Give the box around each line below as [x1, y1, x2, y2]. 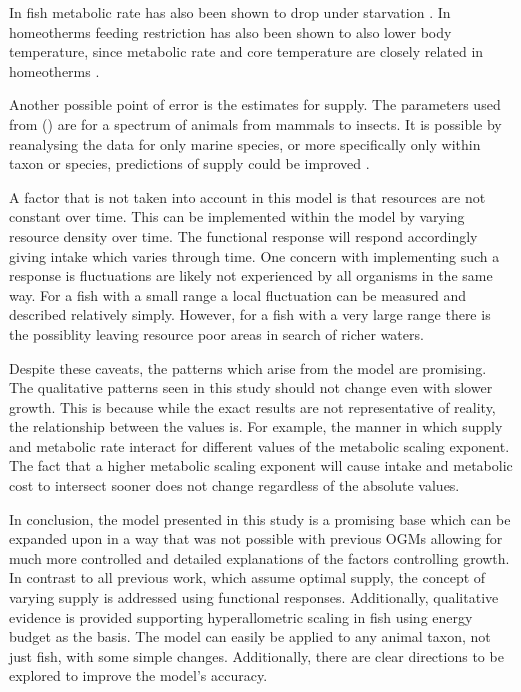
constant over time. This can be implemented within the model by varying [9, 206, 465, 227]
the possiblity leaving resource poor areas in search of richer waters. [9, 323, 424, 344]
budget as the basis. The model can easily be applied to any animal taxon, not [9, 626, 491, 647]
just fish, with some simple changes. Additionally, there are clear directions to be [9, 645, 504, 666]
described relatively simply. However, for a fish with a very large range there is [9, 304, 491, 325]
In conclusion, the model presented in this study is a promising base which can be [9, 508, 511, 529]
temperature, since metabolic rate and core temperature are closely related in [9, 41, 484, 62]
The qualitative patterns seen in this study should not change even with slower [9, 377, 493, 398]
